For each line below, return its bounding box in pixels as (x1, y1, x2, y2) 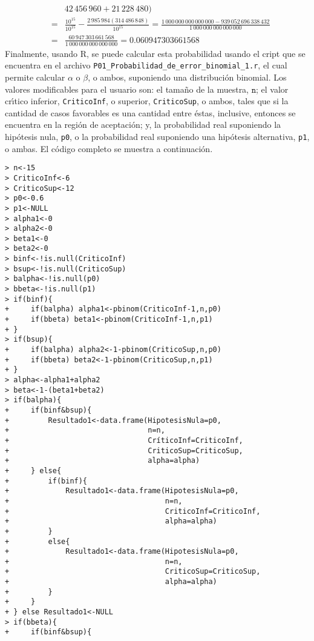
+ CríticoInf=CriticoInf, (5, 436, 243, 445)
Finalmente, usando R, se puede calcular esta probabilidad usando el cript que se (5, 47, 306, 59)
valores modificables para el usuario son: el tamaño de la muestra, (5, 82, 249, 95)
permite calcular (5, 70, 65, 83)
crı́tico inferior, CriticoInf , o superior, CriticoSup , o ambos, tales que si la (5, 95, 289, 107)
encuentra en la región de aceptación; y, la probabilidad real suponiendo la (5, 118, 281, 131)
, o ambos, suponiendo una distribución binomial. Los (88, 70, 287, 83)
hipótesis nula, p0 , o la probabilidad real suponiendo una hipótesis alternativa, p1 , (5, 130, 310, 142)
